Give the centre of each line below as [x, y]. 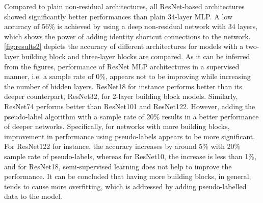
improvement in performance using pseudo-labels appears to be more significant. [130, 136]
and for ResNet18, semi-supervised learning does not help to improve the [118, 166]
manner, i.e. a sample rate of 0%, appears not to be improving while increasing [127, 76]
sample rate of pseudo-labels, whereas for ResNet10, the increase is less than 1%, [130, 156]
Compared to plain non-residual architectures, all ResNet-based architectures [124, 6]
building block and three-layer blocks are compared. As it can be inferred [136, 56]
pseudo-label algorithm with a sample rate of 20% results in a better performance [131, 116]
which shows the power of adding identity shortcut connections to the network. [127, 36]
